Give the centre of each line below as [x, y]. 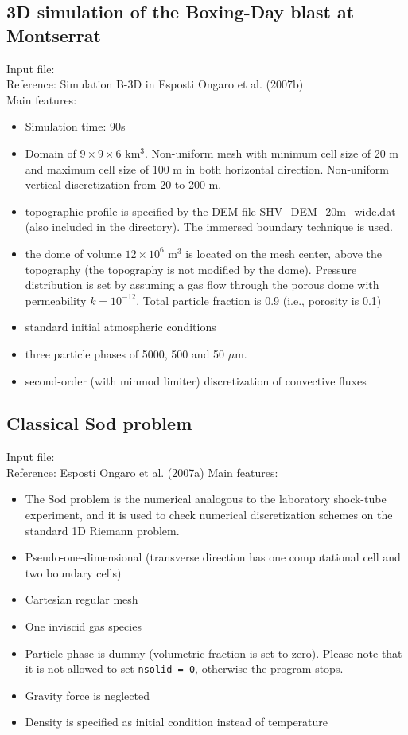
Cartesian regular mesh [82, 599]
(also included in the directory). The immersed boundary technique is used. [209, 227]
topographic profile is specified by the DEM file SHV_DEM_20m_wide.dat [210, 211]
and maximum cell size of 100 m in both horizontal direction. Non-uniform [207, 168]
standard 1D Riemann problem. [102, 530]
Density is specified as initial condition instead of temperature [177, 722]
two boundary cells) [73, 572]
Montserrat [54, 35]
